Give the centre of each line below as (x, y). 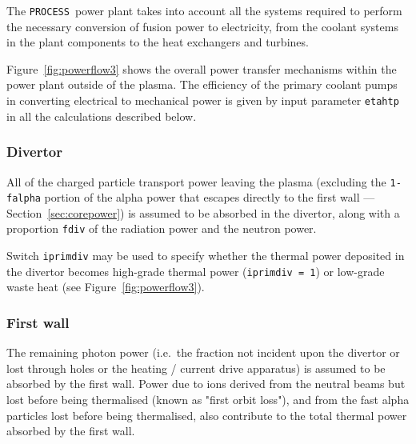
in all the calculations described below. (102, 116)
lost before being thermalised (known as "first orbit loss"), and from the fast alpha (208, 399)
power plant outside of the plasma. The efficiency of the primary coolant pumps (202, 84)
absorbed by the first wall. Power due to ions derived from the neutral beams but (206, 384)
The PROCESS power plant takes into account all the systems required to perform (204, 10)
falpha (24, 199)
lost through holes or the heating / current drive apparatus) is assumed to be (196, 368)
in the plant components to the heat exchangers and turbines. (158, 42)
